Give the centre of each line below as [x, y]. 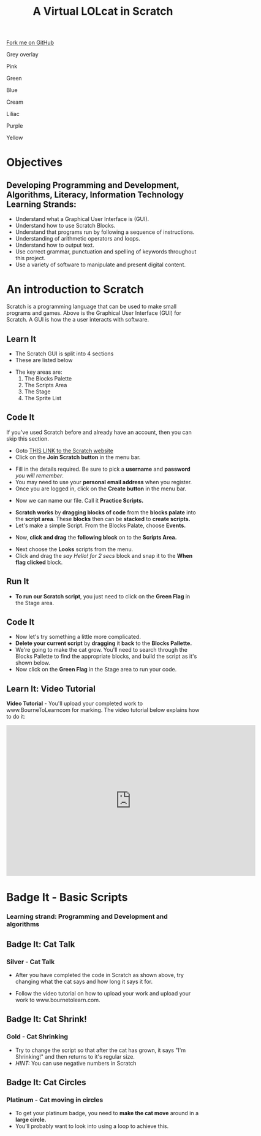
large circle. [31, 1120]
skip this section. [28, 439]
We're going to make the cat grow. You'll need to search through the [101, 650]
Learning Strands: [41, 204]
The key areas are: [39, 372]
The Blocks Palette [48, 378]
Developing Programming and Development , [93, 185]
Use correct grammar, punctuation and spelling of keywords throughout [106, 252]
